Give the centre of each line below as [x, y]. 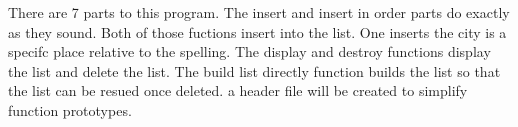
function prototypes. [70, 109]
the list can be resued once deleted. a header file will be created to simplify [238, 90]
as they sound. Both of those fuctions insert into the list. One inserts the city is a [257, 31]
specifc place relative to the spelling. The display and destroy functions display [249, 51]
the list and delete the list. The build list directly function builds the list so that [254, 70]
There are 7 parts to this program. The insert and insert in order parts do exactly [259, 12]
